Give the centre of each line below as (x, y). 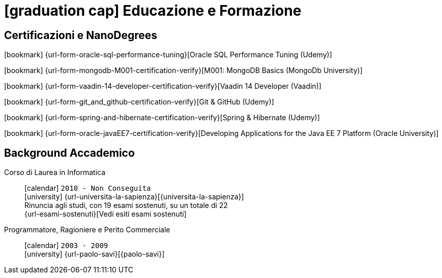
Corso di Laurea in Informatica (55, 172)
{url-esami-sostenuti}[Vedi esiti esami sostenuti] (106, 214)
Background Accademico (69, 153)
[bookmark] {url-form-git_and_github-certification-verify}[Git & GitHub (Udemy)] (139, 102)
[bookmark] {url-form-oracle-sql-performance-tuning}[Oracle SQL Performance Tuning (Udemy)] (168, 55)
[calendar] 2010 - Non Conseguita (88, 188)
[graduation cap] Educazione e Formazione (153, 11)
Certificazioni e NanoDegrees (81, 35)
